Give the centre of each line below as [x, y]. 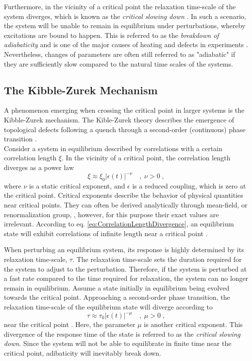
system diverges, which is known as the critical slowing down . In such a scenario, [125, 16]
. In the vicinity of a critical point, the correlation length [146, 158]
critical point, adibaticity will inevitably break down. [83, 352]
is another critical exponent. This [193, 324]
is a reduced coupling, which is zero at [189, 185]
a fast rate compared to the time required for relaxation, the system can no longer [126, 278]
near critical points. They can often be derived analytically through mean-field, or [126, 205]
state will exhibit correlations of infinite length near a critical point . [106, 233]
